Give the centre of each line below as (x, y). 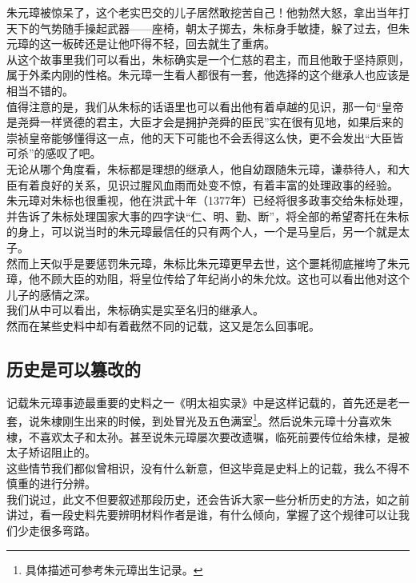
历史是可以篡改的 (74, 368)
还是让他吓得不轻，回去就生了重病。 (180, 44)
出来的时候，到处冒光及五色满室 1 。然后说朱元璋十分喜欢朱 (238, 419)
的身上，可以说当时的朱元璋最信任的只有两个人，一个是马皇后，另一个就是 (202, 232)
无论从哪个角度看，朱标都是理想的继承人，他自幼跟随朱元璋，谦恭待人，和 (202, 168)
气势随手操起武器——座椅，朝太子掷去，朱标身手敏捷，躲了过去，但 (219, 28)
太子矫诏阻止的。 (51, 452)
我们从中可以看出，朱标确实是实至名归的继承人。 (135, 310)
